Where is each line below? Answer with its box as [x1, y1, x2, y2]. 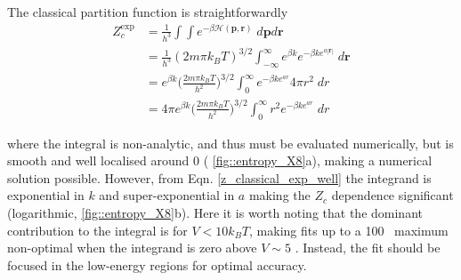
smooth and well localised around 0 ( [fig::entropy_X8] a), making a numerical [7, 151, 433, 170]
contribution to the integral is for [7, 220, 188, 239]
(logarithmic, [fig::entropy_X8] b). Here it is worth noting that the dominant [7, 203, 423, 221]
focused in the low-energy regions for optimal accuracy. [7, 255, 307, 274]
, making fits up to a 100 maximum [249, 220, 449, 239]
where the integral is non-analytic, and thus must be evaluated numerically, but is [7, 133, 454, 152]
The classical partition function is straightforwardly [7, 3, 288, 20]
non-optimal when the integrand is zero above [7, 238, 257, 257]
